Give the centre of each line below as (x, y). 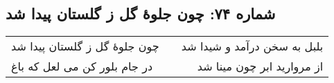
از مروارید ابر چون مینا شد (260, 66)
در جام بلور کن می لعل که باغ (82, 66)
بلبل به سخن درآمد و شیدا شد (252, 46)
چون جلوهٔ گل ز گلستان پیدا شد (85, 46)
